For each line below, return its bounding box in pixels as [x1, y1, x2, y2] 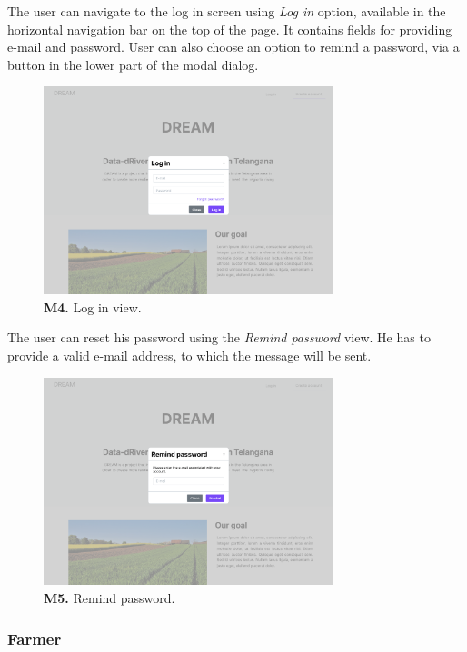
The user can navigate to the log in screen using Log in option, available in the [7, 2, 446, 20]
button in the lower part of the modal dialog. [7, 54, 259, 74]
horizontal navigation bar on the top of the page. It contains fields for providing [7, 19, 452, 38]
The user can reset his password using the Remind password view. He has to [7, 328, 431, 347]
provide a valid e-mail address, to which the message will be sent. [7, 346, 372, 365]
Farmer [7, 627, 62, 649]
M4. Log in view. [44, 297, 142, 316]
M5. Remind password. [44, 588, 175, 608]
